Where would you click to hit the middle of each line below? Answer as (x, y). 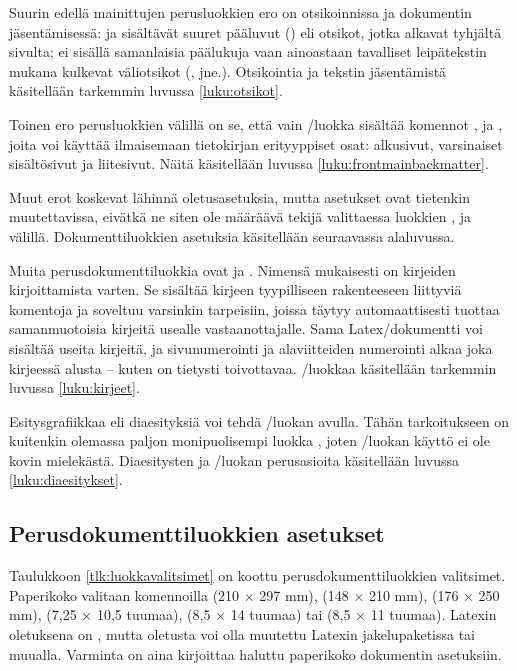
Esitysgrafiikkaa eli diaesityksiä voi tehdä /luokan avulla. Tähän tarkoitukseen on (259, 420)
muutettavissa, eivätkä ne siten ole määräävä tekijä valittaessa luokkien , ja (240, 216)
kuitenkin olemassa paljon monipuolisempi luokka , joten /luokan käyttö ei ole (249, 440)
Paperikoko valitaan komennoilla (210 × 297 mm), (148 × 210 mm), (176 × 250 (254, 594)
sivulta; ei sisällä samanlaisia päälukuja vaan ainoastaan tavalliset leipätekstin (248, 51)
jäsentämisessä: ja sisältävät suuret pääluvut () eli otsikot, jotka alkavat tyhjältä (255, 31)
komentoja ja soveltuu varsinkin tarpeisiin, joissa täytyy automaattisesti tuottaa (254, 308)
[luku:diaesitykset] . (66, 479)
